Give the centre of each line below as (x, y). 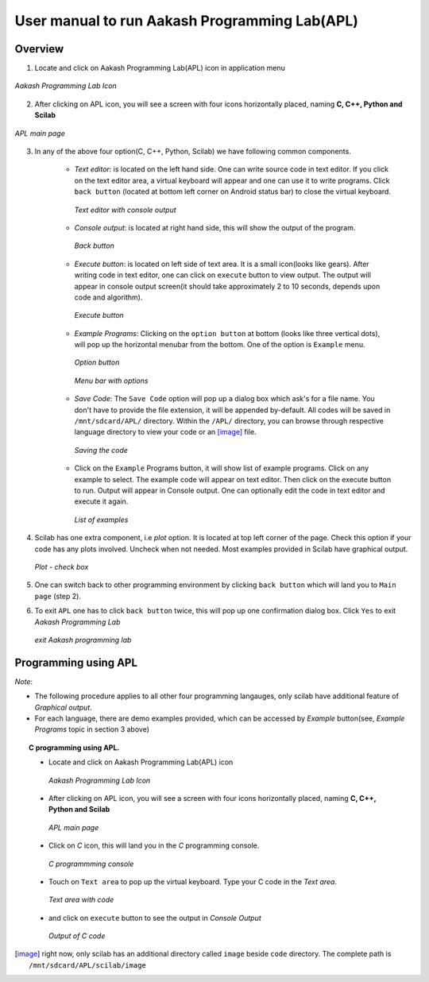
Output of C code (77, 936)
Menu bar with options (111, 381)
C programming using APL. (74, 748)
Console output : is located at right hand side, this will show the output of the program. (215, 227)
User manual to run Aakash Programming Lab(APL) (187, 21)
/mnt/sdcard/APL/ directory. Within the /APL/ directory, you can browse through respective (229, 421)
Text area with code (81, 900)
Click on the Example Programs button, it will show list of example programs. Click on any (222, 468)
